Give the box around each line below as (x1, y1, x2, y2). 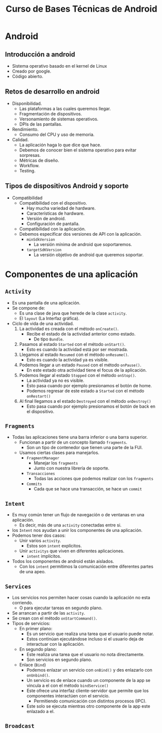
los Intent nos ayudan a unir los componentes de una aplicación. (12, 527, 143, 533)
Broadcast (5, 722, 35, 730)
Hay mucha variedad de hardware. (26, 205, 96, 211)
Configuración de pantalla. (26, 221, 80, 226)
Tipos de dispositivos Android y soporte (5, 182, 129, 190)
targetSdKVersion (26, 247, 62, 252)
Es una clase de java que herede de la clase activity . (19, 310, 127, 316)
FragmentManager (26, 456, 60, 461)
